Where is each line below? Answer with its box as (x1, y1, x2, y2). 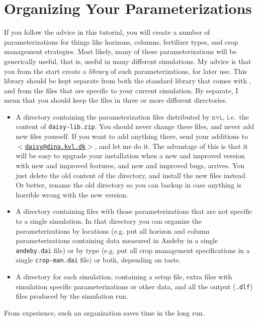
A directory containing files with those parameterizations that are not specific (15, 206, 253, 216)
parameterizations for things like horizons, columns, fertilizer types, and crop (4, 36, 238, 47)
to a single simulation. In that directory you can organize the (15, 215, 202, 226)
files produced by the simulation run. (15, 291, 128, 301)
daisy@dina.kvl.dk (25, 143, 86, 150)
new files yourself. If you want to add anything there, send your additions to (15, 131, 248, 141)
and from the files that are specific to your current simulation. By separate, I (4, 85, 238, 95)
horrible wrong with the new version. (15, 189, 128, 199)
